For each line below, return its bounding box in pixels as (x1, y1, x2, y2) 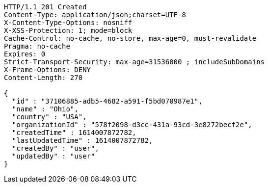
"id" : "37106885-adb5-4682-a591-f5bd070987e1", (12, 97, 203, 105)
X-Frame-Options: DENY (4, 66, 91, 74)
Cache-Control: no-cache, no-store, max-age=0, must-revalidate (4, 34, 257, 42)
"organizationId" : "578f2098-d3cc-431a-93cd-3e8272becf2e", (12, 121, 252, 129)
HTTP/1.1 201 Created (4, 3, 87, 11)
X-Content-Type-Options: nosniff (4, 19, 133, 27)
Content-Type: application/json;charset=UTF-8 (4, 11, 186, 19)
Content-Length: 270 (4, 74, 83, 81)
